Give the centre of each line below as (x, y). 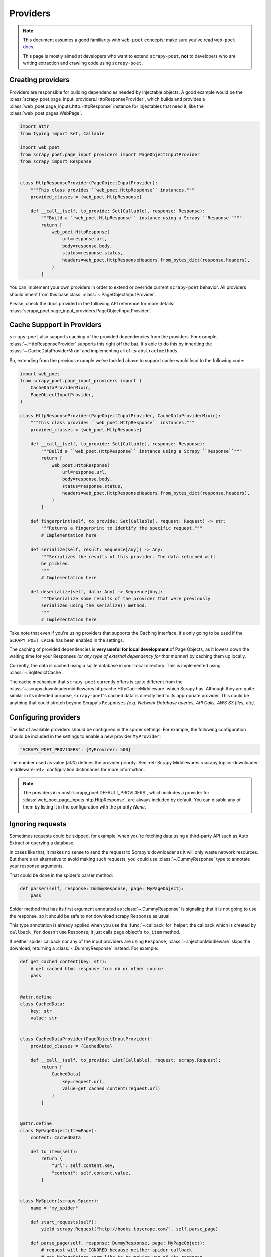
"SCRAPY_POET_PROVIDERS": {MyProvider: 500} (76, 750)
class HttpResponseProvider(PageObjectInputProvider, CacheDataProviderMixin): (120, 416)
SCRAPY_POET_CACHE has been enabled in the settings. (67, 640)
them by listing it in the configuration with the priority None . (84, 806)
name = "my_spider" (54, 1208)
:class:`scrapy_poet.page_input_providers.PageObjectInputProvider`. (80, 310)
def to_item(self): (54, 1152)
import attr (35, 126)
